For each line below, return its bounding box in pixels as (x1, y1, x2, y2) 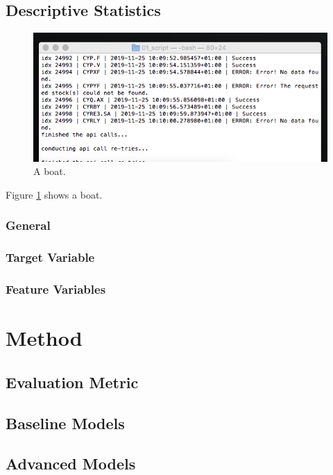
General (6, 217, 51, 234)
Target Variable (6, 249, 95, 266)
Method (6, 324, 83, 352)
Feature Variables (6, 281, 106, 298)
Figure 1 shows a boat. (6, 187, 103, 201)
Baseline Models (6, 412, 125, 433)
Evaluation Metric (6, 371, 139, 392)
